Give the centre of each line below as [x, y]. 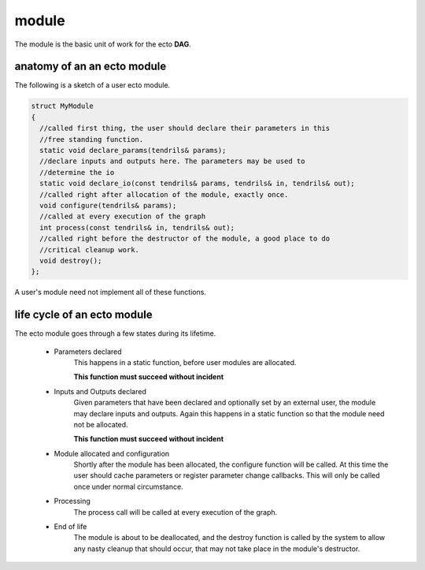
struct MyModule [63, 106]
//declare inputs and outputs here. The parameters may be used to [172, 161]
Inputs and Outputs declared [100, 391]
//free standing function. [92, 139]
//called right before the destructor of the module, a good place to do [185, 239]
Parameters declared [88, 352]
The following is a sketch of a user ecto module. [92, 85]
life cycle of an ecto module [83, 315]
